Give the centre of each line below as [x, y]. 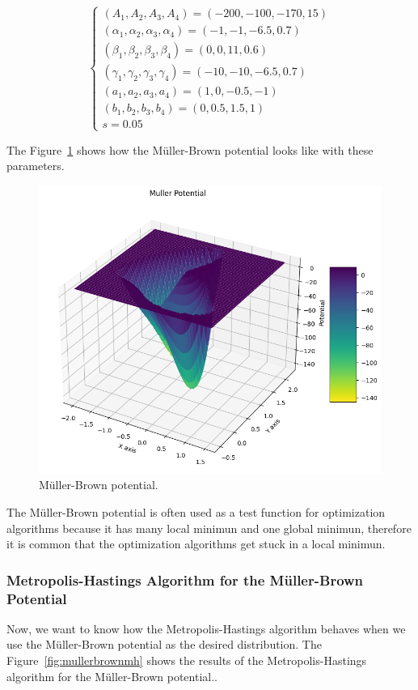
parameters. [36, 166]
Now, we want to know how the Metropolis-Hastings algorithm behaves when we [206, 628]
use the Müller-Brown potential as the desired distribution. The [164, 644]
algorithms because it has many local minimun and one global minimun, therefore [209, 528]
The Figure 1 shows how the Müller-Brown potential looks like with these [190, 149]
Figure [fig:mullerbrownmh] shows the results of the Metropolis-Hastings [187, 660]
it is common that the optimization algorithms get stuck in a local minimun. [196, 544]
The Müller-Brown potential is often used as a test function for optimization [196, 511]
